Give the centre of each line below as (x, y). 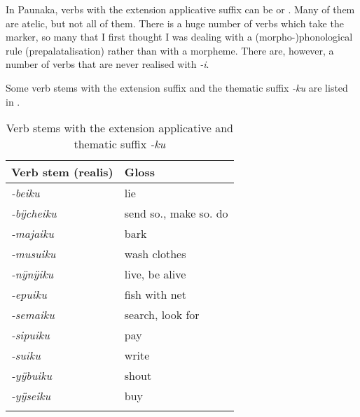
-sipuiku (30, 335)
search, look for (162, 315)
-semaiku (33, 315)
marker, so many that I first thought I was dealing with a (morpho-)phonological (179, 37)
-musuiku (34, 254)
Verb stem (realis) (62, 172)
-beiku (26, 193)
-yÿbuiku (32, 376)
